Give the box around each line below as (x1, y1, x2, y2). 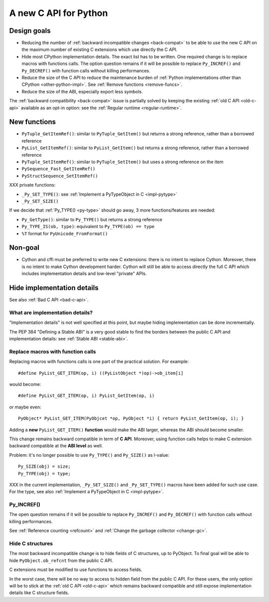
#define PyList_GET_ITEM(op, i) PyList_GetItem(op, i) (18, 393, 155, 399)
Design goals (9, 26, 51, 35)
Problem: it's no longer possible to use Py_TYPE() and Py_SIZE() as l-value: (9, 452, 169, 458)
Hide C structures (9, 540, 53, 547)
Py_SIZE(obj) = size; (18, 464, 71, 469)
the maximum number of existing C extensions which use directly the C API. (21, 46, 178, 52)
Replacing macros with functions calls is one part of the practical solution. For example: (9, 358, 189, 364)
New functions (9, 118, 56, 126)
